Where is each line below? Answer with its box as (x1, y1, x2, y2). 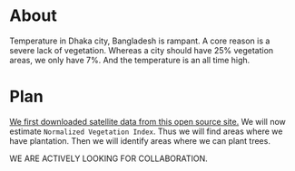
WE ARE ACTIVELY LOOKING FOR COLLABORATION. (9, 153, 209, 164)
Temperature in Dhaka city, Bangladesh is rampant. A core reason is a (9, 35, 270, 46)
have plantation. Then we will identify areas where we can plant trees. (9, 135, 270, 146)
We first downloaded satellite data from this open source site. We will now (9, 116, 286, 127)
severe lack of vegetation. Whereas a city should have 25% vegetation (9, 44, 274, 55)
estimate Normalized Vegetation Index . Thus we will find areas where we (9, 126, 283, 137)
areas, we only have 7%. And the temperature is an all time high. (9, 54, 251, 65)
